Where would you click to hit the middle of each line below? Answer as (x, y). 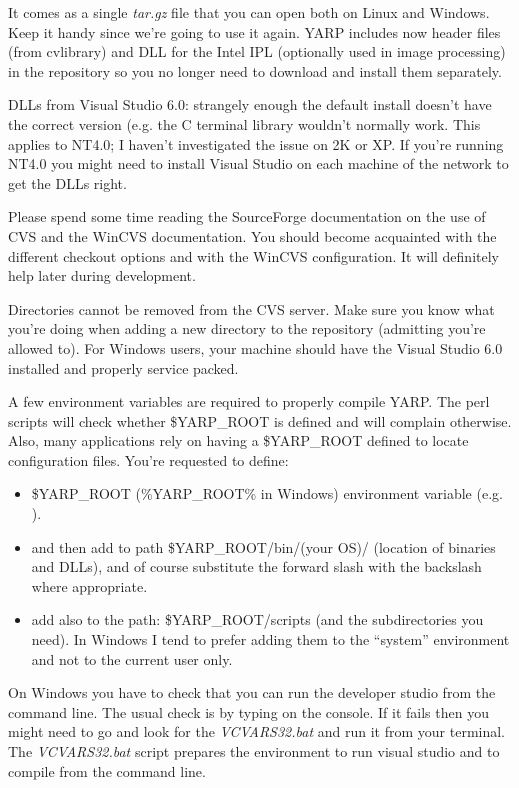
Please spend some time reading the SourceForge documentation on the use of (247, 216)
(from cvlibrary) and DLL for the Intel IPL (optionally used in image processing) (257, 51)
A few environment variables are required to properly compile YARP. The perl (249, 401)
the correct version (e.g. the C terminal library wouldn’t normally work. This (244, 123)
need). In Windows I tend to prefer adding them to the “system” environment (270, 639)
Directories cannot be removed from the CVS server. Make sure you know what (251, 308)
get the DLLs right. (67, 182)
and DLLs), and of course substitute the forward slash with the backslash (256, 566)
